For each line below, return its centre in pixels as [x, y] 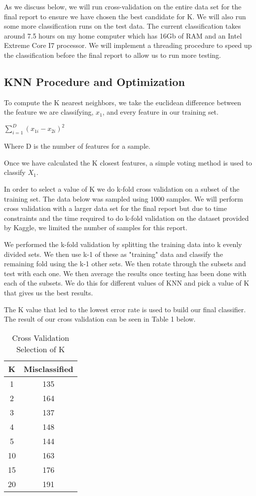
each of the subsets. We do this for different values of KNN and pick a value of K [127, 283]
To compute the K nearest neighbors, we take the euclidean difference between [123, 102]
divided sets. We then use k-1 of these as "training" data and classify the [113, 254]
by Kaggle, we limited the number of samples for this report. [96, 227]
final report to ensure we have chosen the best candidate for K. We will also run [125, 16]
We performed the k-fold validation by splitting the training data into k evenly [123, 244]
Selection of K [41, 349]
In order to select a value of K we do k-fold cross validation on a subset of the [122, 189]
